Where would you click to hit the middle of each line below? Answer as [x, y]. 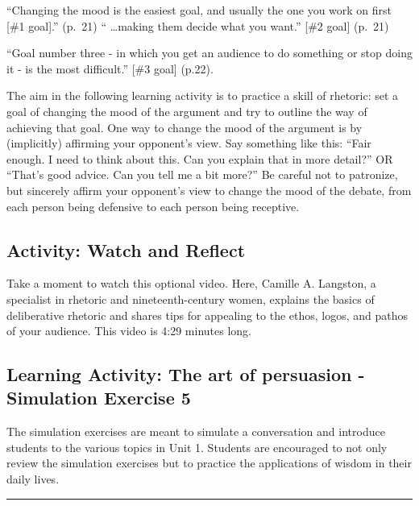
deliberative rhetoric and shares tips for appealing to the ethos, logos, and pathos [207, 315]
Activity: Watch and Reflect [126, 249]
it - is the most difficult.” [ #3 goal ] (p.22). [110, 68]
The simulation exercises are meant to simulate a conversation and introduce [196, 431]
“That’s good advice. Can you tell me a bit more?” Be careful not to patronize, [202, 174]
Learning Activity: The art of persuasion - [186, 374]
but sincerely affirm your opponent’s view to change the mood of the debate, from [209, 190]
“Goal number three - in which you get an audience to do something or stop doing [209, 53]
